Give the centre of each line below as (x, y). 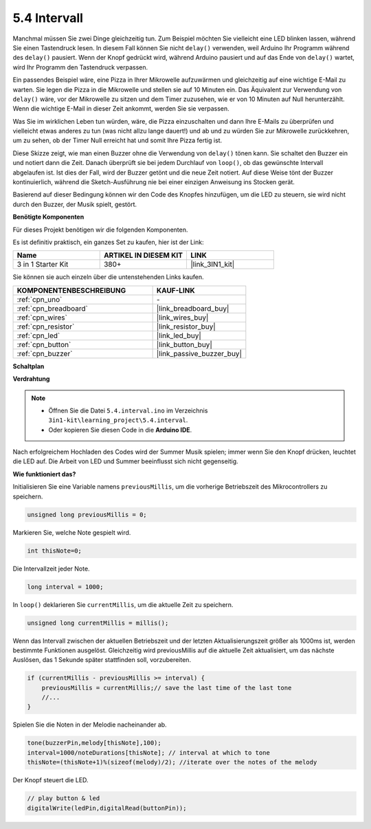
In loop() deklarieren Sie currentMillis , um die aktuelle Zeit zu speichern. (123, 604)
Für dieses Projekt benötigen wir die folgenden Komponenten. (100, 230)
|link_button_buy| (184, 344)
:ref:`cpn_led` (38, 335)
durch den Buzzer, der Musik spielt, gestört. (75, 204)
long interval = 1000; (65, 587)
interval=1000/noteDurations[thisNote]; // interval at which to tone (149, 752)
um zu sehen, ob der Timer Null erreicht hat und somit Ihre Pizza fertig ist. (117, 140)
